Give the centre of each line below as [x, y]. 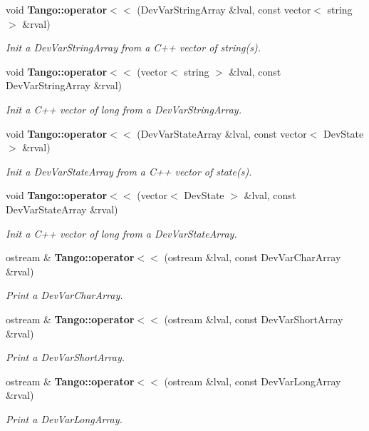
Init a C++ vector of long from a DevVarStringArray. [124, 109]
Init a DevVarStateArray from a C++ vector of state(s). [129, 171]
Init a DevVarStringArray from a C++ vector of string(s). [133, 47]
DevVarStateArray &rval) [62, 209]
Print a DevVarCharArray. [64, 295]
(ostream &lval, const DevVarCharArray [253, 257]
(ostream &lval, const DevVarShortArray [254, 319]
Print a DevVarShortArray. [66, 357]
